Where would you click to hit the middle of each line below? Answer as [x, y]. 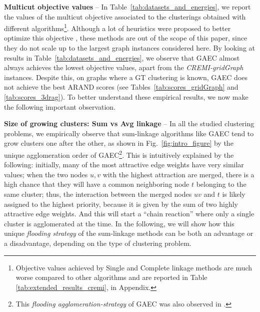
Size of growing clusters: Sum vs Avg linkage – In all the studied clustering [129, 123]
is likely [234, 194]
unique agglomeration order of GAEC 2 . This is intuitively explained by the [119, 154]
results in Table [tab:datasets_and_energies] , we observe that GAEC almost [122, 57]
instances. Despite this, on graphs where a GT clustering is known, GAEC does [126, 77]
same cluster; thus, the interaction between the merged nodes [98, 194]
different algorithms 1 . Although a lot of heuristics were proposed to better [117, 27]
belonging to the [221, 184]
